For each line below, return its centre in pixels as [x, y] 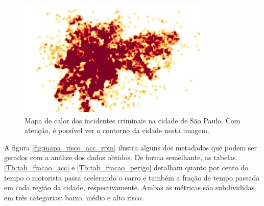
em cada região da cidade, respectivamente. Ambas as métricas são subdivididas [129, 187]
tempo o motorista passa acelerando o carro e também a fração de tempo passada [132, 177]
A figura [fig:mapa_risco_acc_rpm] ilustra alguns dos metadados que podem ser [130, 147]
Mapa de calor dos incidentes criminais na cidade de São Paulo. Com [133, 120]
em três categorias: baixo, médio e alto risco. [74, 197]
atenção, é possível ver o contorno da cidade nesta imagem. [117, 130]
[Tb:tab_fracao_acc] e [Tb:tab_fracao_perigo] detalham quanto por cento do [126, 167]
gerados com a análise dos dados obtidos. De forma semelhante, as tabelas [120, 157]
